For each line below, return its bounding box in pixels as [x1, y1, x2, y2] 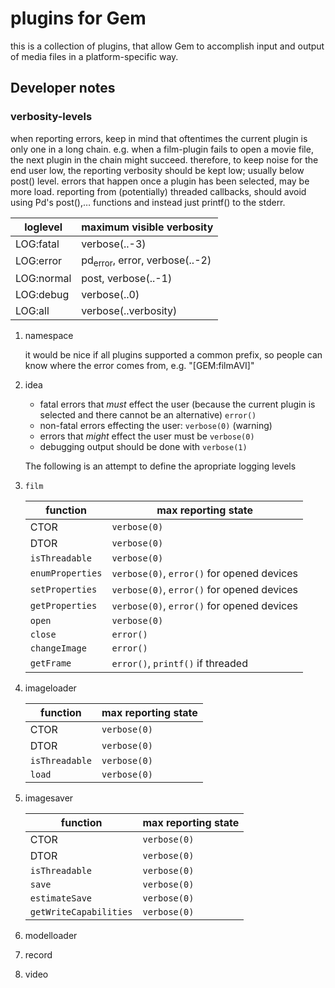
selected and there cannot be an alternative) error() [39, 408, 257, 421]
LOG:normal [15, 271, 72, 285]
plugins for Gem [10, 7, 147, 30]
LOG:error [15, 254, 63, 268]
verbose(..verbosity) [81, 303, 178, 317]
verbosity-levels [10, 110, 93, 124]
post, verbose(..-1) [81, 271, 173, 285]
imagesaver [24, 792, 74, 804]
